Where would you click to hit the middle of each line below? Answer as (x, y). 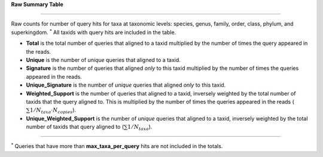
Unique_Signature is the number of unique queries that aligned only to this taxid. (126, 85)
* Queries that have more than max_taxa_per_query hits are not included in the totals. (117, 146)
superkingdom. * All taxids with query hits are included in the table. (94, 32)
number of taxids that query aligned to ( (75, 127)
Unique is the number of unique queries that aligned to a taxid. (103, 60)
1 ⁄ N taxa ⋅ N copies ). (53, 111)
